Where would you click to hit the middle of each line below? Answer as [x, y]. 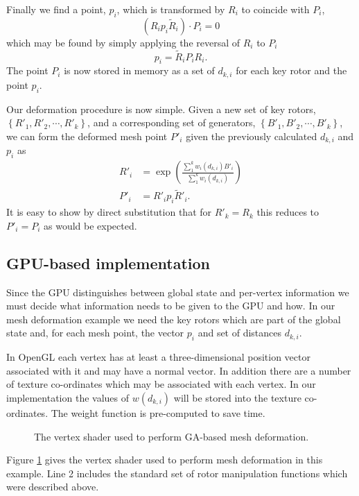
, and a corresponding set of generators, [172, 122]
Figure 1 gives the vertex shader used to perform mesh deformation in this [165, 460]
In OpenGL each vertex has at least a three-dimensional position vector [158, 357]
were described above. [53, 487]
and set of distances [240, 333]
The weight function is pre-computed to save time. [158, 412]
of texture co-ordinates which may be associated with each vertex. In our [161, 384]
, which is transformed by [171, 9]
